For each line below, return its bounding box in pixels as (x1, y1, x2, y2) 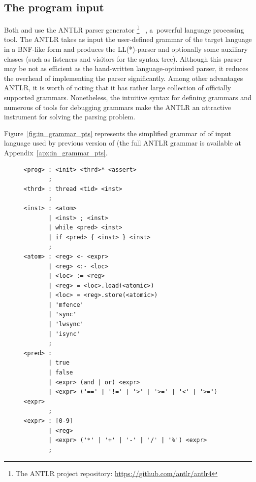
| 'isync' (48, 330, 80, 337)
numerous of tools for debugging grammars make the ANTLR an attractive (4, 102, 231, 112)
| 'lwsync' (48, 321, 84, 328)
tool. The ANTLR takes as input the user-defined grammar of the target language (4, 34, 252, 44)
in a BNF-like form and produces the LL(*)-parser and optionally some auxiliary (4, 44, 248, 54)
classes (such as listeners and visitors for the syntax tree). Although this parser (4, 53, 242, 64)
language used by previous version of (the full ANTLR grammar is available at (4, 138, 241, 148)
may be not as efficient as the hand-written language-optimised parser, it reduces (4, 63, 248, 74)
